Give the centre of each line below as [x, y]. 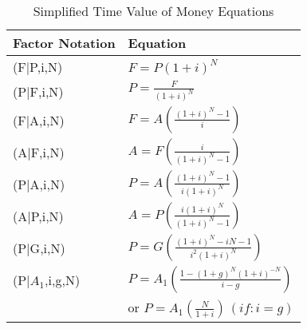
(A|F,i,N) [39, 152]
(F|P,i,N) [38, 67]
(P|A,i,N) [39, 184]
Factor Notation [64, 43]
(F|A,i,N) [39, 120]
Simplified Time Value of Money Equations [153, 11]
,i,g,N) [63, 279]
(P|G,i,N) [39, 248]
